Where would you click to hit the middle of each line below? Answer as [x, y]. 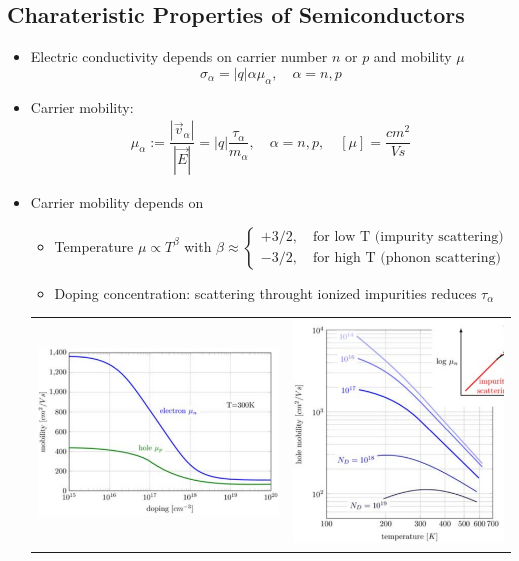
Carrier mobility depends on [117, 202]
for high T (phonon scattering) [406, 258]
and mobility [412, 56]
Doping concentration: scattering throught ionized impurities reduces [265, 292]
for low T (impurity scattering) [408, 237]
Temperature [94, 245]
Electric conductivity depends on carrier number [179, 56]
